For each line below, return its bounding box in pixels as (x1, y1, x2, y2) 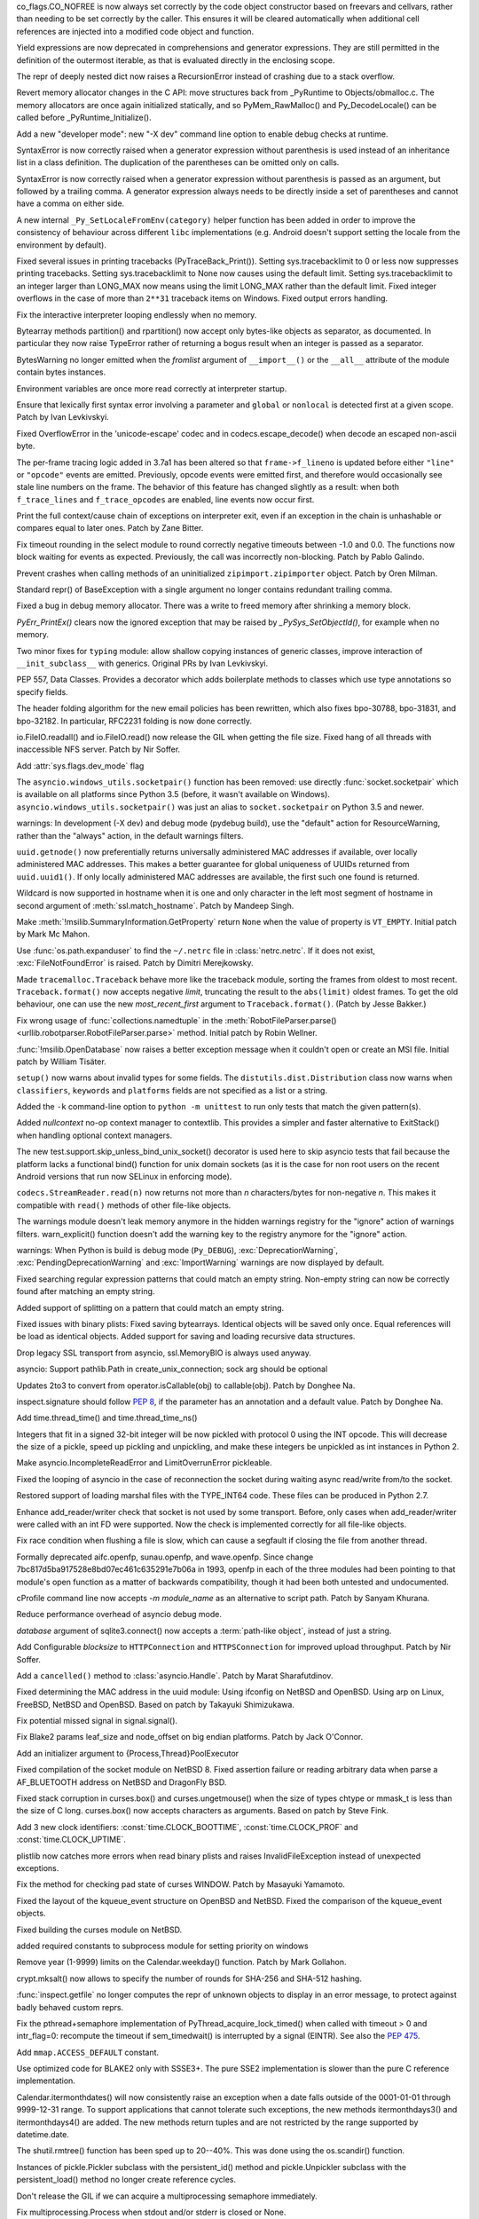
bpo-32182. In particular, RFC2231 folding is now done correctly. (16, 715, 253, 726)
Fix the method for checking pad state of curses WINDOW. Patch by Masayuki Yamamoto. (16, 1879, 346, 1890)
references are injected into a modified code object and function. (16, 26, 255, 36)
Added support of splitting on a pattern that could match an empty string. (16, 1302, 285, 1313)
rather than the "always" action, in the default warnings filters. (16, 830, 244, 841)
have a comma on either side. (16, 198, 125, 209)
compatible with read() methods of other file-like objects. (16, 1199, 232, 1211)
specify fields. (16, 686, 68, 697)
